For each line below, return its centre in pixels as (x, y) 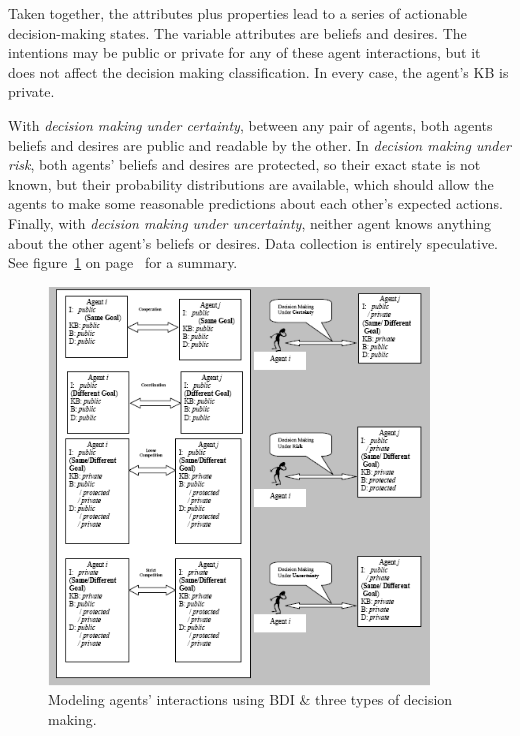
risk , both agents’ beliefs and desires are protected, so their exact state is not (244, 164)
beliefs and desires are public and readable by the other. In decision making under (259, 144)
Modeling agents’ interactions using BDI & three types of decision (250, 699)
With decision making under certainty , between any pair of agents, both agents (250, 124)
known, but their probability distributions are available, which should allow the (251, 183)
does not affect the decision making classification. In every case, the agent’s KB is (258, 71)
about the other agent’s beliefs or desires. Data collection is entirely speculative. (253, 242)
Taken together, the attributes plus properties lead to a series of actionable (238, 13)
